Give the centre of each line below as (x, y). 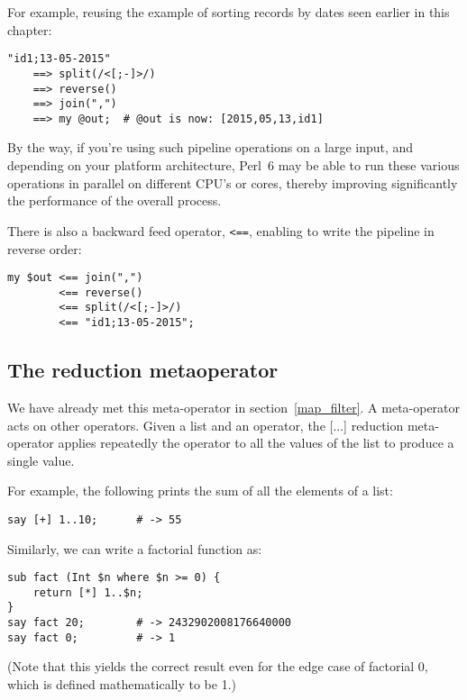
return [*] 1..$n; (88, 592)
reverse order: (45, 248)
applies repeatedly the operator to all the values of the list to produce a (256, 443)
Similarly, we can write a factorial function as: (135, 548)
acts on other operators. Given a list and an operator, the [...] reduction (206, 425)
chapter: (30, 29)
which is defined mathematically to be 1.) (122, 684)
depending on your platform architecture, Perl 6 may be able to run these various (233, 165)
